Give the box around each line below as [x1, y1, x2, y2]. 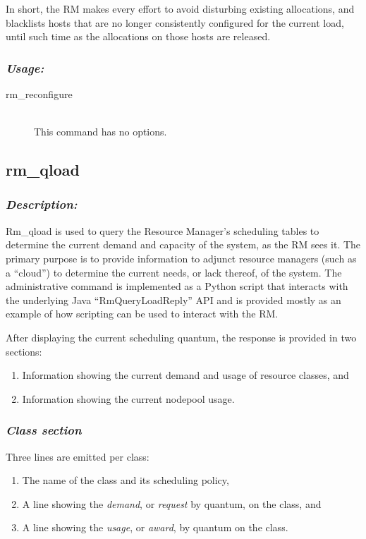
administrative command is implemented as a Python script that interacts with [6, 279, 348, 293]
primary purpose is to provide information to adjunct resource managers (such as [6, 250, 357, 265]
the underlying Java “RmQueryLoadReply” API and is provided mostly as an [6, 292, 341, 307]
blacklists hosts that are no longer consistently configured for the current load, [6, 15, 344, 30]
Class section [6, 421, 82, 439]
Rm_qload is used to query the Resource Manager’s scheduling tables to [6, 223, 319, 238]
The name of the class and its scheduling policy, [22, 473, 229, 487]
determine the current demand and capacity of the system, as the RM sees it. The [6, 237, 361, 252]
